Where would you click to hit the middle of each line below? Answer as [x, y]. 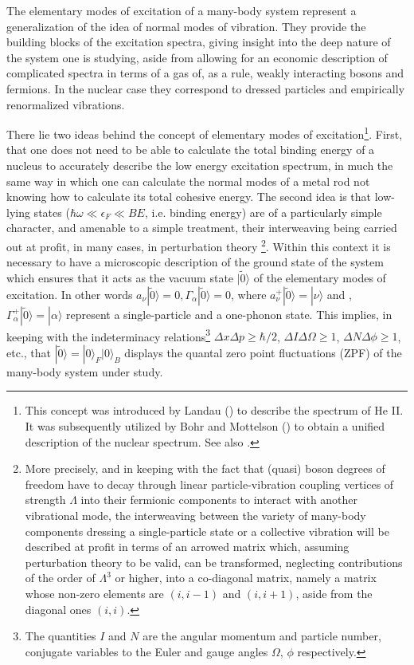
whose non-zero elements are [94, 593]
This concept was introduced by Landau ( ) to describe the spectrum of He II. [214, 410]
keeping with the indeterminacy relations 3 [109, 335]
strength [45, 500]
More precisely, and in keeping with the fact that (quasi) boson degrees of [205, 468]
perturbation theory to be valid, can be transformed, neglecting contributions [214, 562]
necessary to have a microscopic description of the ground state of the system [195, 262]
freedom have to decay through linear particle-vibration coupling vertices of [209, 484]
